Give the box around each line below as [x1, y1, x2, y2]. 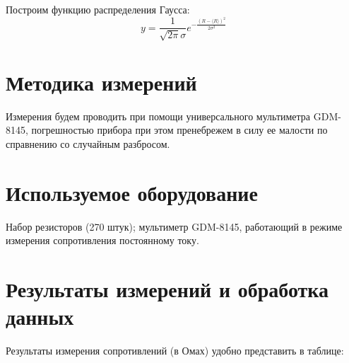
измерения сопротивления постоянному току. [6, 233, 199, 248]
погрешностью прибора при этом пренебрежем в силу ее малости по [31, 122, 328, 137]
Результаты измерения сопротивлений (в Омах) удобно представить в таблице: [6, 343, 344, 358]
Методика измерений [6, 67, 197, 96]
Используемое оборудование [6, 178, 258, 207]
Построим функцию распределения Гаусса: [6, 2, 190, 16]
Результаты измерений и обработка [6, 275, 329, 304]
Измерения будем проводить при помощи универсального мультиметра [6, 108, 311, 123]
